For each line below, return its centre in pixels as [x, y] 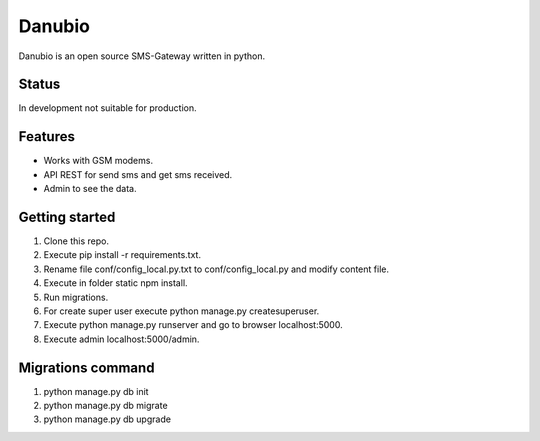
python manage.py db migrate [106, 406]
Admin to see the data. [90, 189]
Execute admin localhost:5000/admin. [121, 339]
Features [46, 136]
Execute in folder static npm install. [116, 283]
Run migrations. [76, 297]
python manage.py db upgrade [107, 419]
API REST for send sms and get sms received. [138, 174]
